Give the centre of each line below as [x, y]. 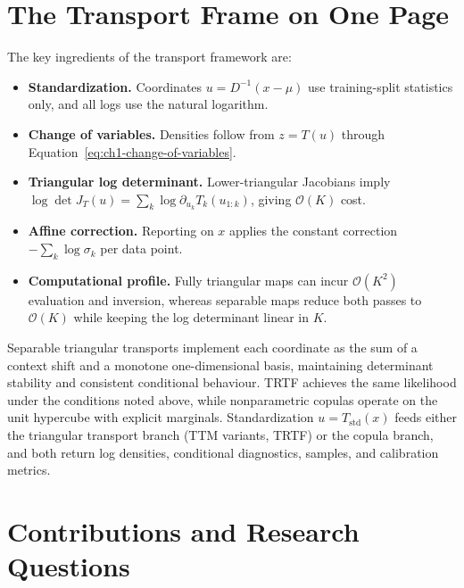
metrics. [29, 470]
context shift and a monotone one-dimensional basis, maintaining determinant [220, 364]
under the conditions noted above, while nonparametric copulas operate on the [223, 399]
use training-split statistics [381, 86]
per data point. [141, 248]
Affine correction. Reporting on [121, 231]
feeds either [426, 417]
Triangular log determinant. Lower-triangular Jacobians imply [209, 182]
